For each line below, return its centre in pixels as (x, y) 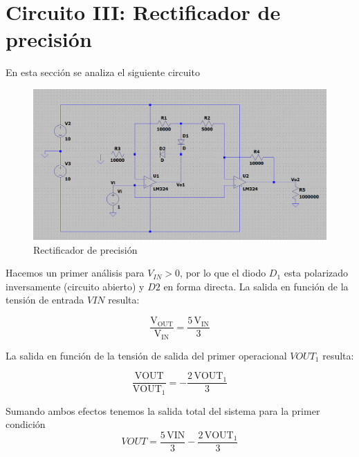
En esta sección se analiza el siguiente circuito (103, 72)
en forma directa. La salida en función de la (256, 286)
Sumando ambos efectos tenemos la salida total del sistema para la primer (163, 410)
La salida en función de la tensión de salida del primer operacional (146, 355)
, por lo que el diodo (223, 273)
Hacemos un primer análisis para (75, 273)
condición (26, 424)
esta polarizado (316, 273)
